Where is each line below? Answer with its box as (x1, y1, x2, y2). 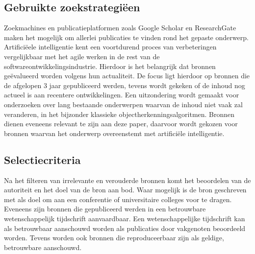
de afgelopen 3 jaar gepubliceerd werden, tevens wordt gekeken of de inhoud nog (4, 80, 245, 90)
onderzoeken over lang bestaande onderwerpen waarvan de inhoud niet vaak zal (4, 99, 243, 109)
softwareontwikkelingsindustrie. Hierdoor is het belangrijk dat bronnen (4, 61, 216, 71)
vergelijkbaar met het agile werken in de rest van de (4, 51, 160, 61)
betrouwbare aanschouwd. (4, 242, 82, 252)
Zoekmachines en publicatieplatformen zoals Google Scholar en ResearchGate (4, 23, 236, 33)
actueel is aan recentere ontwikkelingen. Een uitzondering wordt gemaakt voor (4, 90, 239, 100)
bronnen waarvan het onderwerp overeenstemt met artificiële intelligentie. (4, 128, 225, 138)
